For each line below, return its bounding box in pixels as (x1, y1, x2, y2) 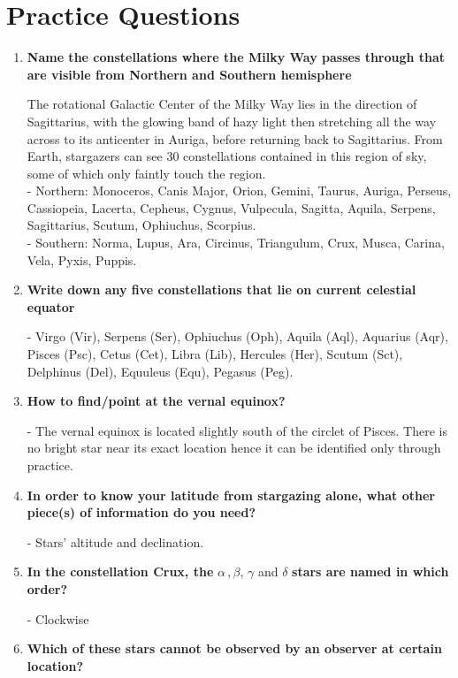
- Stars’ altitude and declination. (27, 532, 204, 551)
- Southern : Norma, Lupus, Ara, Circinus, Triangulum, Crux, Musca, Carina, (27, 233, 445, 252)
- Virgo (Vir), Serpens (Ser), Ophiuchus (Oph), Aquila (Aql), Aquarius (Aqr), (27, 327, 448, 346)
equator (27, 297, 75, 316)
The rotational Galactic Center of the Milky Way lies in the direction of (27, 95, 417, 113)
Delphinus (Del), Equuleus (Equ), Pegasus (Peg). (27, 362, 294, 380)
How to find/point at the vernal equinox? (27, 392, 286, 410)
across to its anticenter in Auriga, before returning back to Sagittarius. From (27, 129, 443, 148)
